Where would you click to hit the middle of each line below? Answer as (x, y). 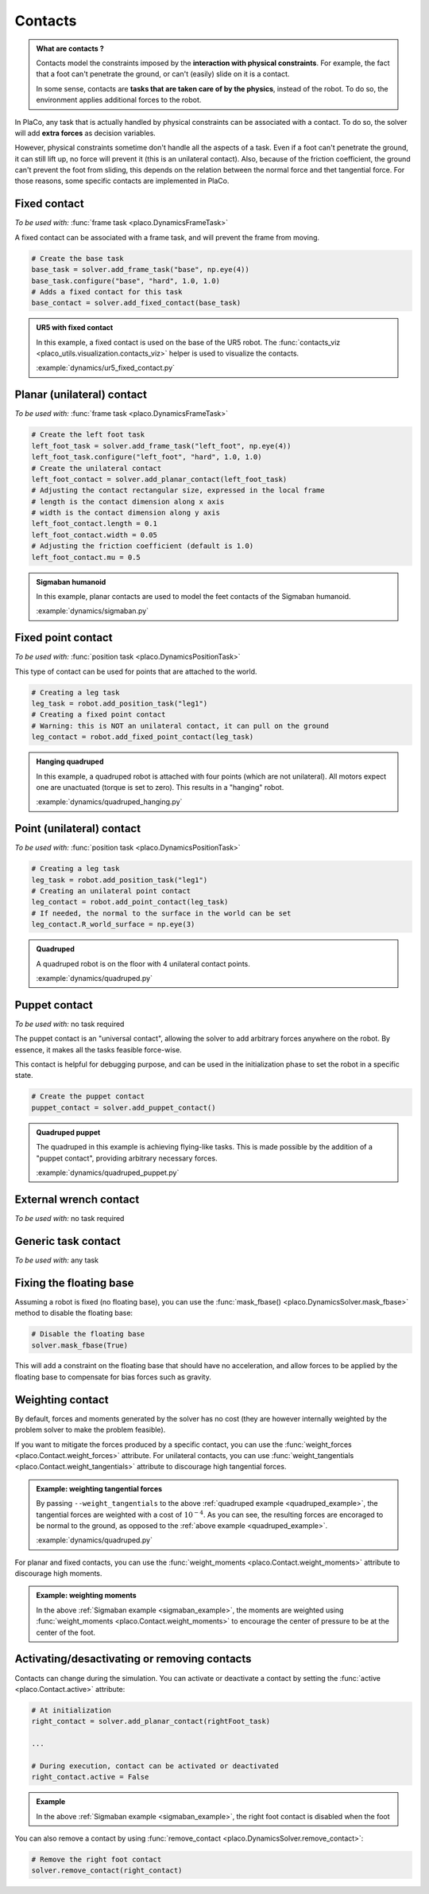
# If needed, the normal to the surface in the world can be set (161, 913)
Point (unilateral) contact (78, 828)
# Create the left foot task (88, 435)
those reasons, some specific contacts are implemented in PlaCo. (122, 181)
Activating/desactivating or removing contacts (133, 1659)
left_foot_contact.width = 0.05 (95, 535)
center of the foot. (66, 1632)
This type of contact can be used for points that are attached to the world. (136, 671)
